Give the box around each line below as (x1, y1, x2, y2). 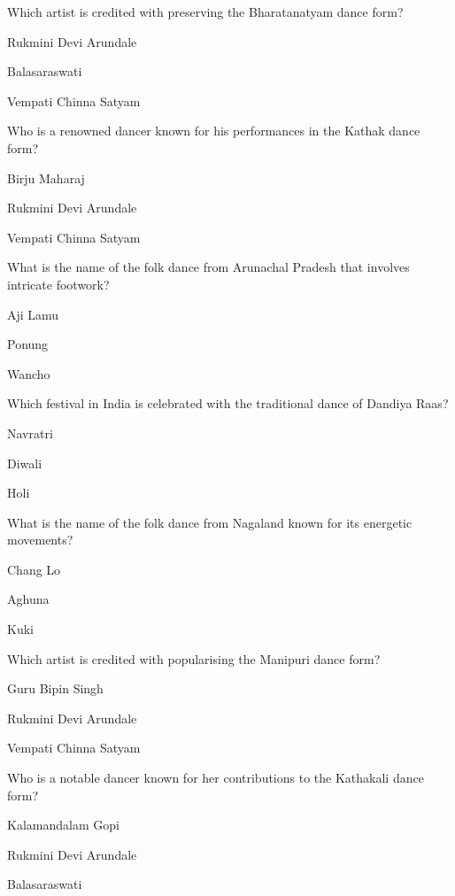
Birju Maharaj (7, 168, 85, 187)
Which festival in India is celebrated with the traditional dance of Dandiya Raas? (7, 394, 449, 413)
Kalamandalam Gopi (7, 815, 120, 834)
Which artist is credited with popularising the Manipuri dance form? (7, 649, 381, 668)
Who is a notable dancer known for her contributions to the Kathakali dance (7, 769, 424, 787)
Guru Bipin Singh (7, 679, 104, 698)
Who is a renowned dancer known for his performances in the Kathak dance (7, 121, 420, 140)
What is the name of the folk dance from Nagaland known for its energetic (7, 513, 413, 531)
